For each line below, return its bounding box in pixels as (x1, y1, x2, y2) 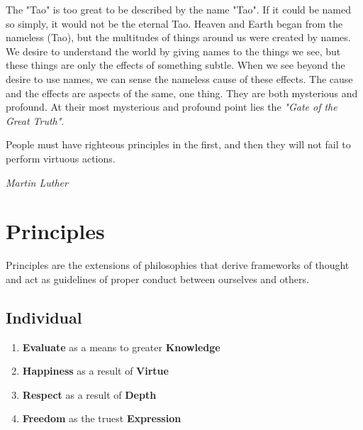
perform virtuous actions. (6, 150, 116, 165)
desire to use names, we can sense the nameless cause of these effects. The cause (6, 71, 353, 86)
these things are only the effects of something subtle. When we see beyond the (6, 57, 345, 72)
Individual (6, 306, 82, 328)
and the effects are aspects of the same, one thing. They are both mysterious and (6, 85, 358, 100)
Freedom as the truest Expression (22, 411, 181, 426)
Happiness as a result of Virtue (22, 363, 169, 378)
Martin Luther (6, 175, 68, 189)
